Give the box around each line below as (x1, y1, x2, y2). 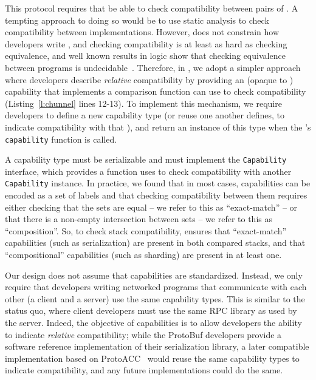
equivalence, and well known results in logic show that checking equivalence (5, 49, 286, 62)
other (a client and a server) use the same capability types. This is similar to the (5, 292, 305, 305)
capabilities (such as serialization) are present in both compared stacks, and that (5, 236, 306, 249)
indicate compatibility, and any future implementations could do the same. (5, 364, 283, 376)
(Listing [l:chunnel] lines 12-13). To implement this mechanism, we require (5, 97, 282, 109)
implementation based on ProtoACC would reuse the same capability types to (5, 351, 300, 364)
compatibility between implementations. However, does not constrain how (5, 25, 280, 38)
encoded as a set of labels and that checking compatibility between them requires (5, 189, 307, 202)
